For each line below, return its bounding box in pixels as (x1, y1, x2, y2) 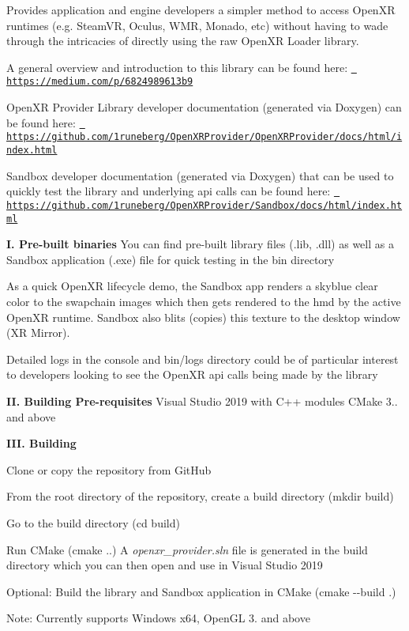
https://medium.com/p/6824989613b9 (6, 76, 193, 88)
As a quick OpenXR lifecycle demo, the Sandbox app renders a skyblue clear (6, 278, 378, 294)
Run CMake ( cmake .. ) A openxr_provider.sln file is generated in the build (6, 541, 368, 557)
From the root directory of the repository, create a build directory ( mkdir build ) (6, 488, 394, 504)
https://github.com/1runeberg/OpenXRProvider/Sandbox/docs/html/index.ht (6, 199, 403, 211)
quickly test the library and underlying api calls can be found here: (6, 183, 331, 199)
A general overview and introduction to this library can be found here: (6, 59, 348, 75)
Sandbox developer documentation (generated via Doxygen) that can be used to (6, 167, 394, 183)
